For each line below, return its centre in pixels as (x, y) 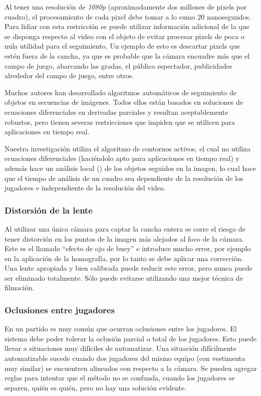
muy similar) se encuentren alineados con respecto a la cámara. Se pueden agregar (131, 368)
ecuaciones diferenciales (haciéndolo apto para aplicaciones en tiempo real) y (122, 158)
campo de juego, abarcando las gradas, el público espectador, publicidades (118, 65)
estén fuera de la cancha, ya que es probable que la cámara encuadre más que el (127, 55)
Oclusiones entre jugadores (60, 310)
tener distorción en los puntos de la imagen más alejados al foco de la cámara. (124, 238)
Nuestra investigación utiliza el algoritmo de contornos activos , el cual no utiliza (127, 148)
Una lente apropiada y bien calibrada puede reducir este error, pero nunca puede (128, 268)
